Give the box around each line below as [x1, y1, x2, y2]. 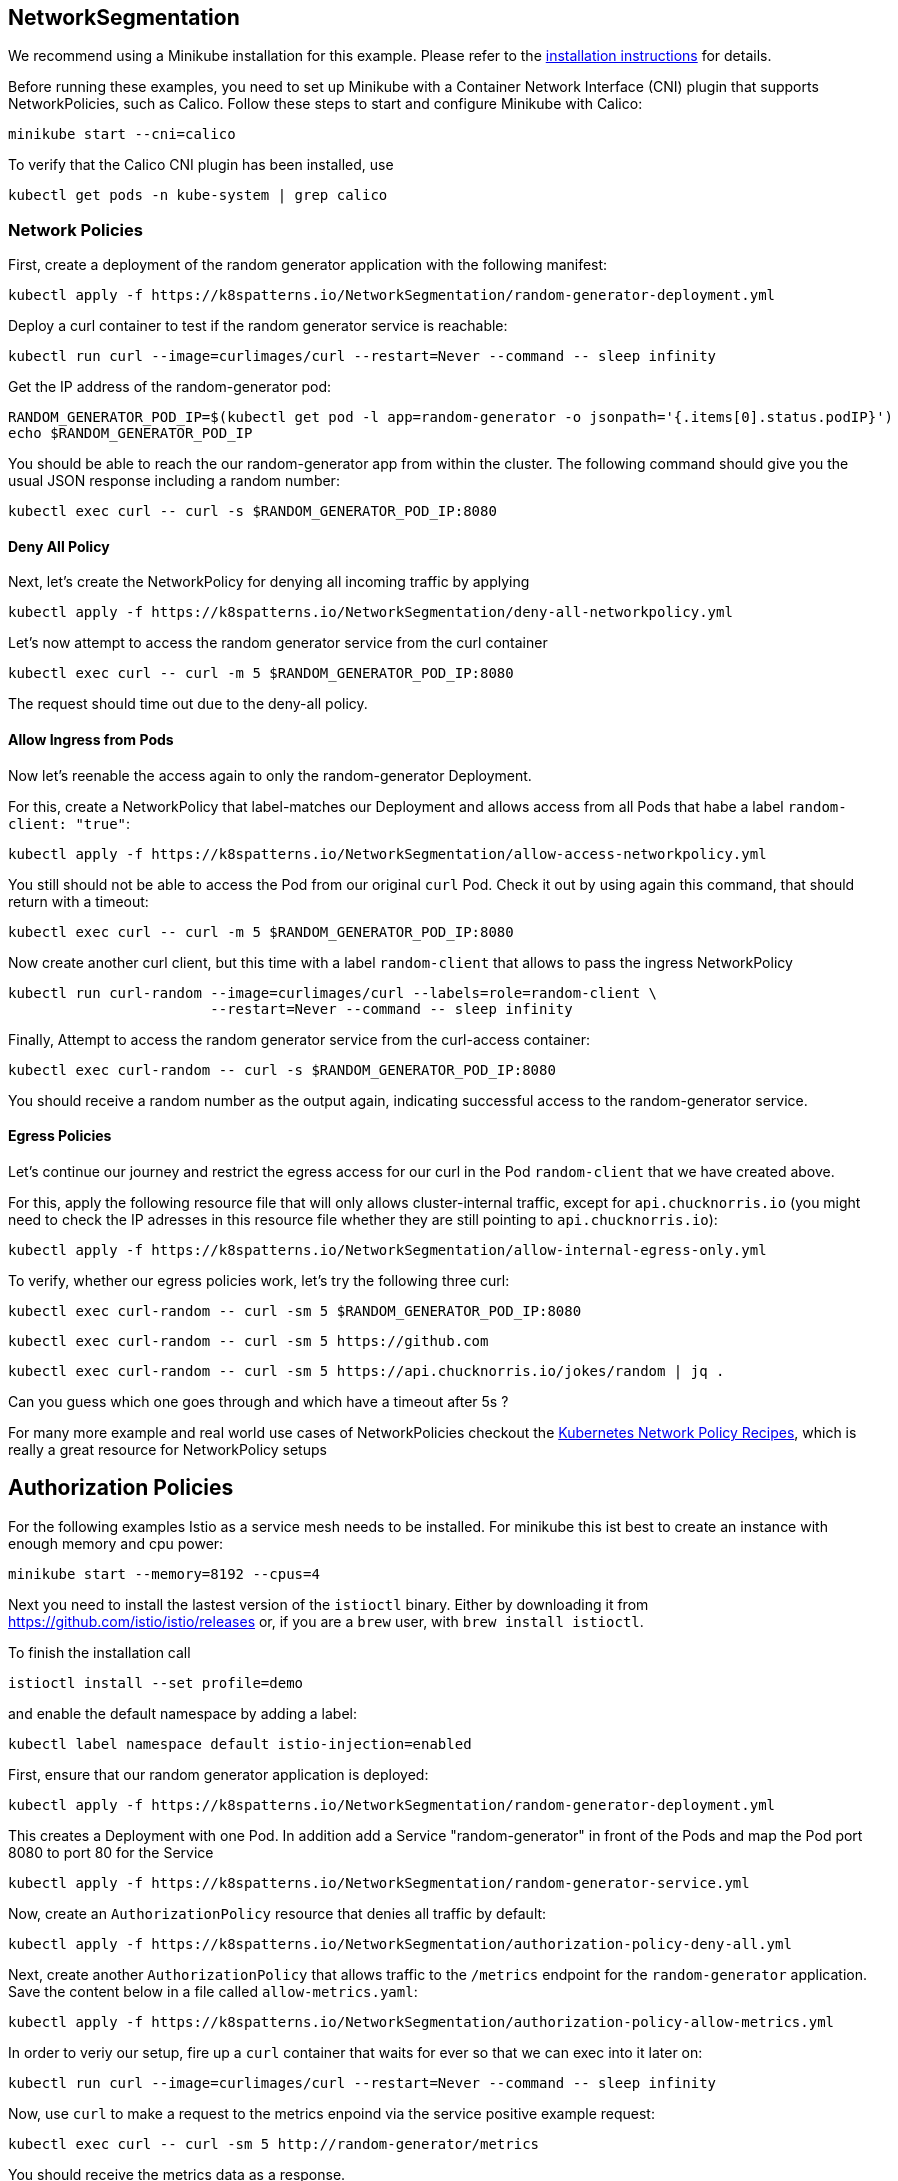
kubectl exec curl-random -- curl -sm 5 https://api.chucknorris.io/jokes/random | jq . [8, 1362, 725, 1379]
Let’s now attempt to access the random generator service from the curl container [8, 634, 548, 652]
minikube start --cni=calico [8, 126, 236, 143]
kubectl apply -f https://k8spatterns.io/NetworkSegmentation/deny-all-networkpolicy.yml [8, 604, 733, 621]
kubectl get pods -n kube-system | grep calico [8, 187, 388, 204]
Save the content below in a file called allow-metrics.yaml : [8, 1982, 418, 2000]
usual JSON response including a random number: [8, 472, 340, 490]
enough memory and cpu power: [8, 1534, 224, 1552]
